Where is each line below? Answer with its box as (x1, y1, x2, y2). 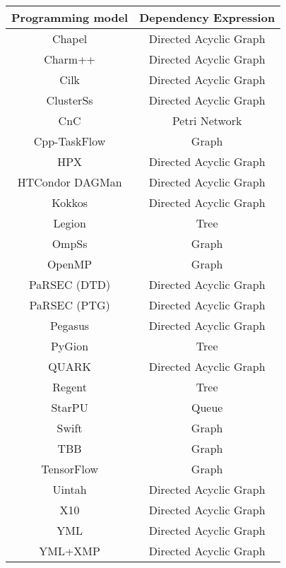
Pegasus (50, 317, 90, 333)
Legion (53, 215, 86, 231)
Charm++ (44, 51, 96, 67)
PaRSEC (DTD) (28, 276, 111, 292)
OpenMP (47, 256, 93, 272)
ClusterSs (46, 92, 93, 108)
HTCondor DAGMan (17, 174, 122, 190)
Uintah (52, 481, 87, 497)
